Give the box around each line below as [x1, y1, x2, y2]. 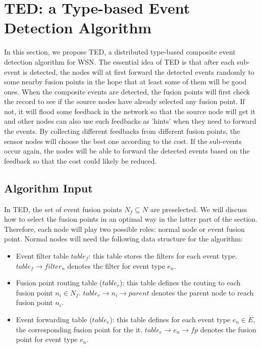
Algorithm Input [4, 180, 93, 195]
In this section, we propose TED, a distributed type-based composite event [4, 46, 236, 57]
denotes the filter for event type [67, 260, 165, 271]
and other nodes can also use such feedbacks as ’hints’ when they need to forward [4, 116, 256, 126]
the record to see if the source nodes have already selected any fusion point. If [4, 96, 245, 107]
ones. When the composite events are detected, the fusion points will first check [4, 86, 250, 96]
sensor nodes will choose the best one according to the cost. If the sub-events [4, 135, 242, 146]
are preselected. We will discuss [150, 204, 247, 214]
